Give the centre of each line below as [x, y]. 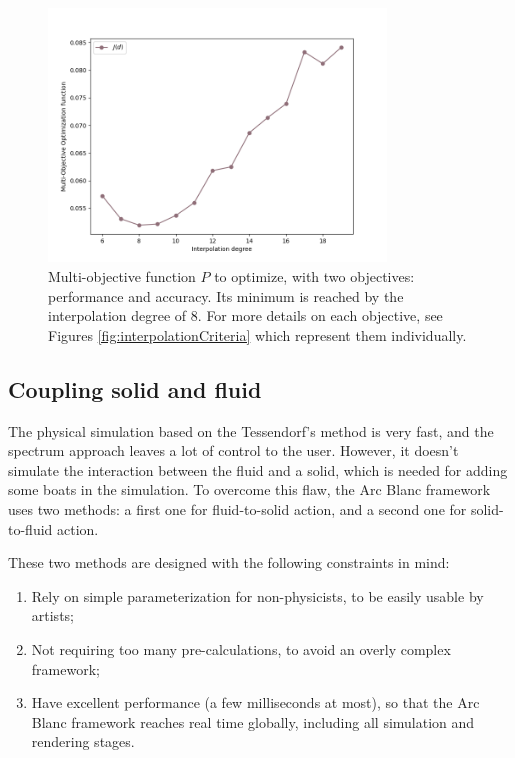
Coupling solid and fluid [135, 388]
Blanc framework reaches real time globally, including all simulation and [253, 721]
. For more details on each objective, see [320, 315]
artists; [52, 615]
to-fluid [30, 528]
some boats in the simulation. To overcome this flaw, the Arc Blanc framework [249, 489]
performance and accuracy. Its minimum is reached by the [226, 295]
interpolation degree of [117, 315]
